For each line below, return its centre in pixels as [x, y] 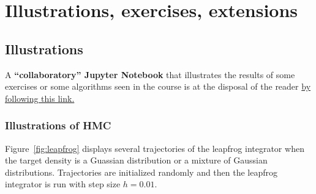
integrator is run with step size [63, 184]
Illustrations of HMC [58, 125]
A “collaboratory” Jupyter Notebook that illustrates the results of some [150, 74]
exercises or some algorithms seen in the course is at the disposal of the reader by [158, 86]
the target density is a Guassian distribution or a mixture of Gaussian [136, 160]
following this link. [40, 98]
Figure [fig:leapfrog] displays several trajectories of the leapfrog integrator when [155, 148]
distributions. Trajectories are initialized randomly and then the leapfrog [141, 172]
